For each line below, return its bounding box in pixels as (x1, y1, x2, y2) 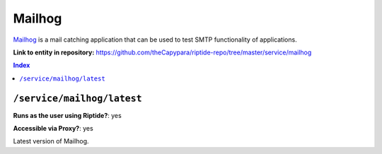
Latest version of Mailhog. (13, 137, 89, 146)
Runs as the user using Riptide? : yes (13, 111, 122, 119)
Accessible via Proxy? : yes (13, 124, 93, 133)
